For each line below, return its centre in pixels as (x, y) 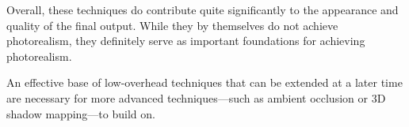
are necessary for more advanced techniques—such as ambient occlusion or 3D (196, 97)
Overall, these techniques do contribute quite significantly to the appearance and (203, 9)
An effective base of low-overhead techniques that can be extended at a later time (204, 82)
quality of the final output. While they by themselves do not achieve (172, 25)
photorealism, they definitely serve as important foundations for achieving (186, 41)
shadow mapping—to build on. (81, 113)
